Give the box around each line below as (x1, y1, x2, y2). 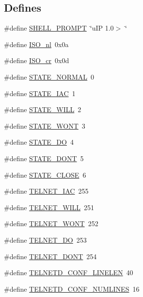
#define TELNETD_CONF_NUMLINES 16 (4, 283, 140, 294)
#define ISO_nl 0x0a (4, 39, 69, 49)
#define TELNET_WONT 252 (4, 218, 98, 229)
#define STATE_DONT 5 (4, 153, 84, 163)
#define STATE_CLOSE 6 (4, 169, 86, 180)
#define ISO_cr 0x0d (4, 55, 69, 66)
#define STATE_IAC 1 (4, 88, 76, 98)
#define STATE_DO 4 (4, 137, 74, 147)
